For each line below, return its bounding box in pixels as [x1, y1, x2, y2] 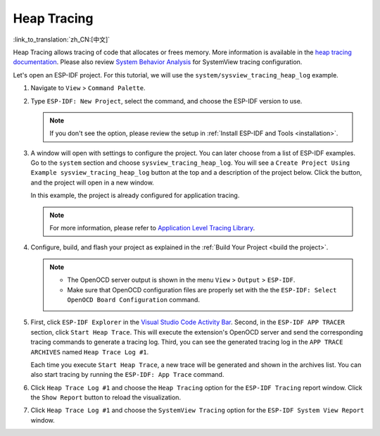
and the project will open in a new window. [30, 178, 154, 187]
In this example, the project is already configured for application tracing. [30, 191, 240, 200]
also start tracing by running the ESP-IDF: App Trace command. [30, 370, 224, 379]
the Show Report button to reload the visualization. [30, 393, 182, 401]
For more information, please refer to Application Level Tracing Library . [49, 224, 255, 232]
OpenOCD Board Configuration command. [67, 295, 201, 304]
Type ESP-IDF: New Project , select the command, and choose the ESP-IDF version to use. [30, 96, 303, 105]
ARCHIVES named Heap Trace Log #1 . [30, 347, 149, 356]
